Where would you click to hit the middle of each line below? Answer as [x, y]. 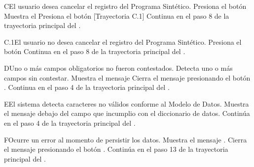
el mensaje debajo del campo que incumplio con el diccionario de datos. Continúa [127, 113]
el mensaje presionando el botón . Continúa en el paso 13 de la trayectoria [116, 149]
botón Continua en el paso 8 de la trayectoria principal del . [95, 51]
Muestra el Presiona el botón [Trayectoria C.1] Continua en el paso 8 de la [117, 15]
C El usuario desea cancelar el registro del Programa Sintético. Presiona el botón [125, 6]
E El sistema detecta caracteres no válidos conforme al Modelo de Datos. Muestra [127, 103]
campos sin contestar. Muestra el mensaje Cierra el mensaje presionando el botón [127, 77]
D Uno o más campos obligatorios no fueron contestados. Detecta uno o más [118, 68]
